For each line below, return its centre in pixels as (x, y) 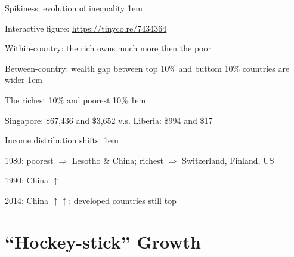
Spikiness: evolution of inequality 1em (74, 8)
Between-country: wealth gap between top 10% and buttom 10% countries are (147, 68)
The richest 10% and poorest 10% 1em (75, 100)
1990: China (27, 180)
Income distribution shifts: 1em (62, 140)
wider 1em (24, 80)
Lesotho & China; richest (118, 160)
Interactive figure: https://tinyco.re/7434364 (86, 28)
